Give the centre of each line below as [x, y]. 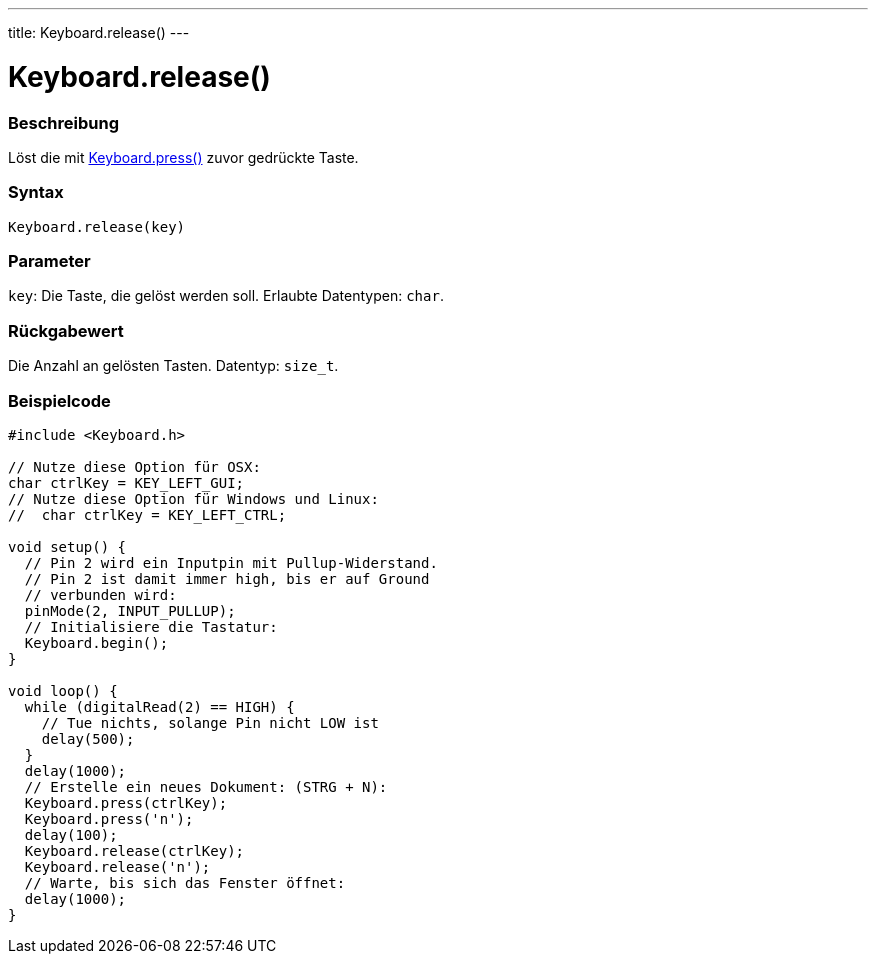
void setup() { [67, 546]
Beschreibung [64, 122]
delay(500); [88, 738]
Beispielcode [59, 400]
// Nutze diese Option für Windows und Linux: [193, 498]
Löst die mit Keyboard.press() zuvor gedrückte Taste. [183, 157]
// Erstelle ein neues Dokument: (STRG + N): [206, 786]
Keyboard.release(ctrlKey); [134, 850]
